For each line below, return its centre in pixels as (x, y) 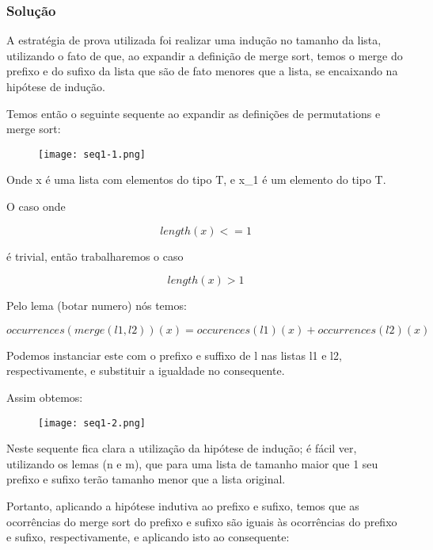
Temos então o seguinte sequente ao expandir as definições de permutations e (194, 113)
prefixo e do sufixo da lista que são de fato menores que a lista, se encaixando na (202, 71)
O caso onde (36, 206)
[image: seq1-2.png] (92, 423)
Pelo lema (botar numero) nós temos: (97, 306)
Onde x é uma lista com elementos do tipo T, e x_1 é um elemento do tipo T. (196, 180)
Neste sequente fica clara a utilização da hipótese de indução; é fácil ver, (182, 448)
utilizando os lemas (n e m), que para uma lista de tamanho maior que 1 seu (192, 463)
